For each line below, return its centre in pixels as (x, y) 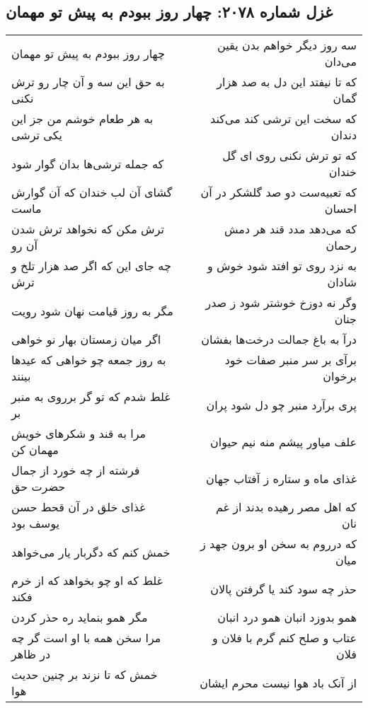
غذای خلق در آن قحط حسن (79, 507)
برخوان (340, 376)
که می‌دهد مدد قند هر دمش (290, 229)
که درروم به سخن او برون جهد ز (278, 544)
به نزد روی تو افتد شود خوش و (282, 266)
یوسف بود (35, 523)
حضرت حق (39, 487)
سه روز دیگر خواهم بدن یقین (287, 45)
